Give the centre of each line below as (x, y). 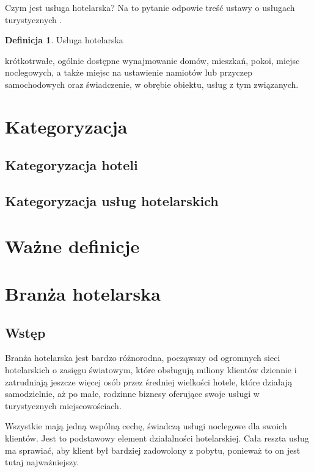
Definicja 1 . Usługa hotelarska (64, 40)
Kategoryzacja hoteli (71, 165)
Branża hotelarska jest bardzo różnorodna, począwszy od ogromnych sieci (143, 358)
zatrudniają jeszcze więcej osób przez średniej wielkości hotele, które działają (149, 381)
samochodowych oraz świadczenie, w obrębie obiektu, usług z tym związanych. (152, 84)
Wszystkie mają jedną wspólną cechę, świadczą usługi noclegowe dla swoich (146, 426)
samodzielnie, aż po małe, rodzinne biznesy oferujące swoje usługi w (132, 394)
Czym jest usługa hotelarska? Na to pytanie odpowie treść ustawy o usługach (150, 7)
